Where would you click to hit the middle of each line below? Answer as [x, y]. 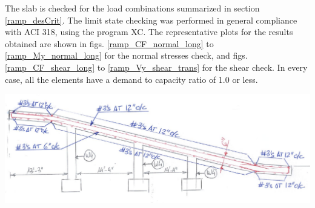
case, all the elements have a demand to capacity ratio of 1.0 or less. [131, 79]
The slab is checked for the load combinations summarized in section [132, 8]
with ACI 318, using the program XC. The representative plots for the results [149, 32]
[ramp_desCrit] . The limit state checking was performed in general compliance [151, 20]
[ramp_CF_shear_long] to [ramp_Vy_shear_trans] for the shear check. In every [156, 67]
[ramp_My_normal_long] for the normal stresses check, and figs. [126, 55]
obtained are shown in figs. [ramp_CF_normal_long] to [109, 43]
